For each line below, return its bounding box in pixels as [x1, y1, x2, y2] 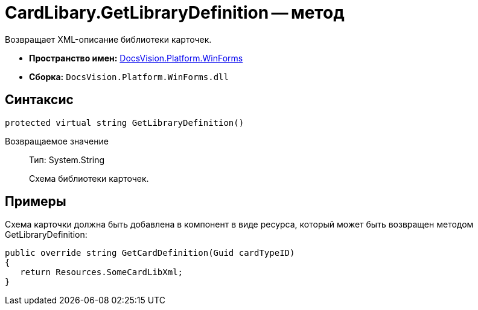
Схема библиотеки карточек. [29, 173, 149, 184]
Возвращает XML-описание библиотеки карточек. [5, 34, 212, 45]
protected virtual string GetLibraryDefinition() [5, 117, 244, 128]
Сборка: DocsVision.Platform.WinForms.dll [29, 71, 229, 82]
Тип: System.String [29, 154, 105, 165]
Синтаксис [5, 92, 74, 108]
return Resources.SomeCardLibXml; [20, 267, 183, 277]
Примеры [5, 194, 66, 209]
